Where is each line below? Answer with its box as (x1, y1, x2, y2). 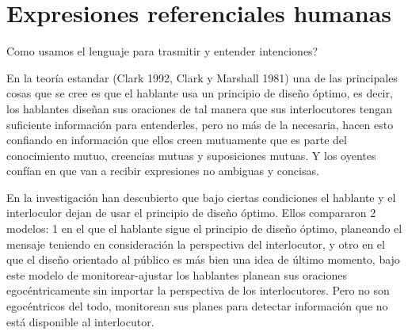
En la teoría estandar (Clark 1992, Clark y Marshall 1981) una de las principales (6, 69, 398, 86)
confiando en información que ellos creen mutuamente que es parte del (6, 131, 347, 148)
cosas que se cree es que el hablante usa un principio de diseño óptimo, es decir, (6, 85, 393, 101)
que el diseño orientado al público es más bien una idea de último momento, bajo (6, 251, 400, 268)
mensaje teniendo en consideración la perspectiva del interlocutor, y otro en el (6, 235, 385, 252)
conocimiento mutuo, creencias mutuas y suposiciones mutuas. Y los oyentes (6, 147, 376, 163)
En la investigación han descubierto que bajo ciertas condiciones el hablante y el (6, 188, 396, 205)
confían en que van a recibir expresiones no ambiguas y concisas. (6, 162, 319, 179)
